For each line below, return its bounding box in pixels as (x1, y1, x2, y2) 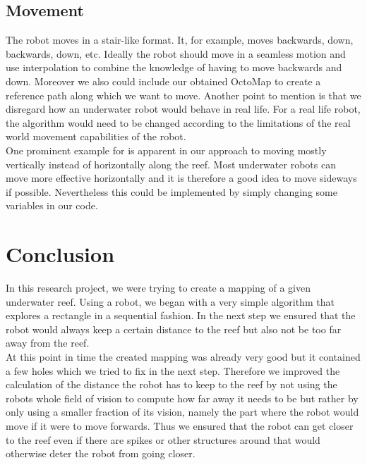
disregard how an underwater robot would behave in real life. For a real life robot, (6, 101, 361, 116)
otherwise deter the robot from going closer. (6, 446, 195, 461)
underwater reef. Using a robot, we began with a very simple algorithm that (6, 294, 335, 309)
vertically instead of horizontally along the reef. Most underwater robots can (6, 156, 336, 171)
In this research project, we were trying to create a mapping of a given (6, 280, 311, 295)
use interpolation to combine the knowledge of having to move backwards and (6, 60, 342, 75)
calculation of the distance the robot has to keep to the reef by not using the (6, 377, 337, 392)
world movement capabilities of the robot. (6, 129, 186, 144)
